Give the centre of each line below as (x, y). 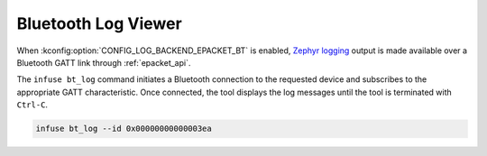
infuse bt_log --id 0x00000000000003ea (124, 129)
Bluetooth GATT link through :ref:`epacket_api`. (104, 62)
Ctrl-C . (32, 105)
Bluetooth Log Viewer (99, 23)
